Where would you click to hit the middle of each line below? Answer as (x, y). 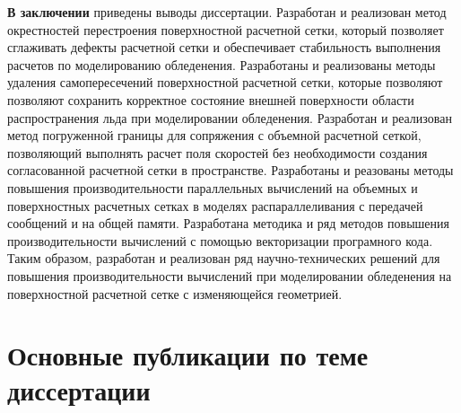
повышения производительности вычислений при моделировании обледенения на (230, 275)
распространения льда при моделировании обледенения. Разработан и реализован (230, 117)
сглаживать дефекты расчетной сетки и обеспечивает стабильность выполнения (224, 47)
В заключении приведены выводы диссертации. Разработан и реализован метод (227, 12)
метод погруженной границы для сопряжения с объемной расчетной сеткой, (214, 135)
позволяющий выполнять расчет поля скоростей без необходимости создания (217, 152)
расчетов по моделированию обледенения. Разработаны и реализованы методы (222, 64)
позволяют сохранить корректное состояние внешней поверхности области (211, 99)
